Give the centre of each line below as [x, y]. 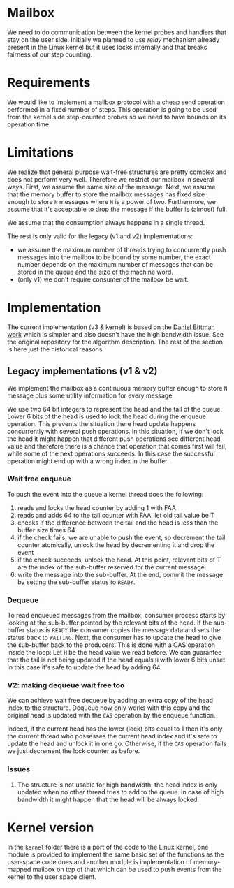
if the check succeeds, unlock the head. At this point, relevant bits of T [119, 560]
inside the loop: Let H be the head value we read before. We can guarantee [115, 653]
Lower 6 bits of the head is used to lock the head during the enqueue [107, 416]
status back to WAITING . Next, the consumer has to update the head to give [114, 638]
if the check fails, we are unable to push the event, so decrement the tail [121, 537]
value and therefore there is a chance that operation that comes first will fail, [117, 446]
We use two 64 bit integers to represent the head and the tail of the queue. [115, 409]
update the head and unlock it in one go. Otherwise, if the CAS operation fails [117, 744]
